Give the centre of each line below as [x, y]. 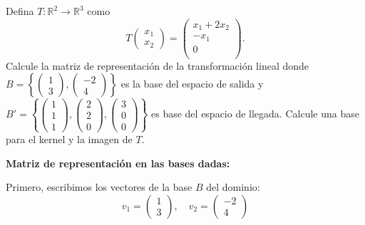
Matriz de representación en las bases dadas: [118, 163]
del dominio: [233, 187]
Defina [20, 11]
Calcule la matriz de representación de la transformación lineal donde [158, 65]
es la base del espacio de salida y [192, 84]
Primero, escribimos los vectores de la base [99, 187]
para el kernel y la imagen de [69, 138]
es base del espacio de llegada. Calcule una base [255, 114]
